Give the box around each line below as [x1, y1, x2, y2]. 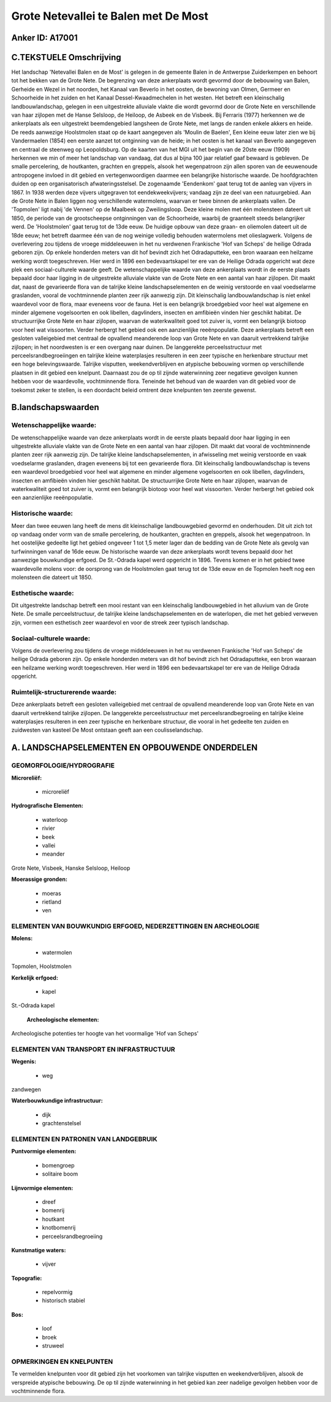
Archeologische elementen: [26, 1016, 99, 1023]
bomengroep [42, 1161, 75, 1169]
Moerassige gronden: [11, 875, 67, 883]
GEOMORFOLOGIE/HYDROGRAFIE [11, 761, 115, 770]
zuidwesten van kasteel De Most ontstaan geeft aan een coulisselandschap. [11, 726, 204, 734]
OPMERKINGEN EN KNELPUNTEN [11, 1357, 113, 1366]
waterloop [42, 816, 68, 823]
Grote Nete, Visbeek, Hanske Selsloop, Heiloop [11, 864, 131, 872]
